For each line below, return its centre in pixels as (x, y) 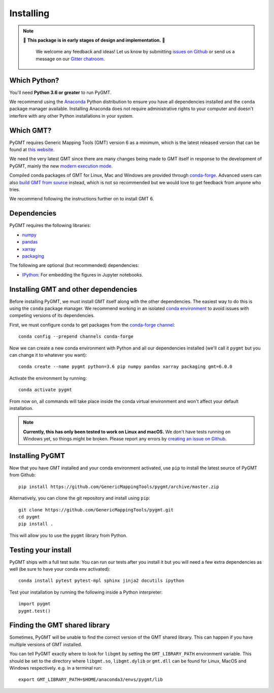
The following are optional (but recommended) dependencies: (74, 265)
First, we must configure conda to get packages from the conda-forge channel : (92, 325)
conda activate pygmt (45, 390)
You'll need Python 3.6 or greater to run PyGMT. (60, 92)
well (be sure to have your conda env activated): (60, 569)
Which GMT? (30, 130)
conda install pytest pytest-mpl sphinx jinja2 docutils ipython (101, 581)
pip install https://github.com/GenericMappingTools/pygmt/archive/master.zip (119, 487)
